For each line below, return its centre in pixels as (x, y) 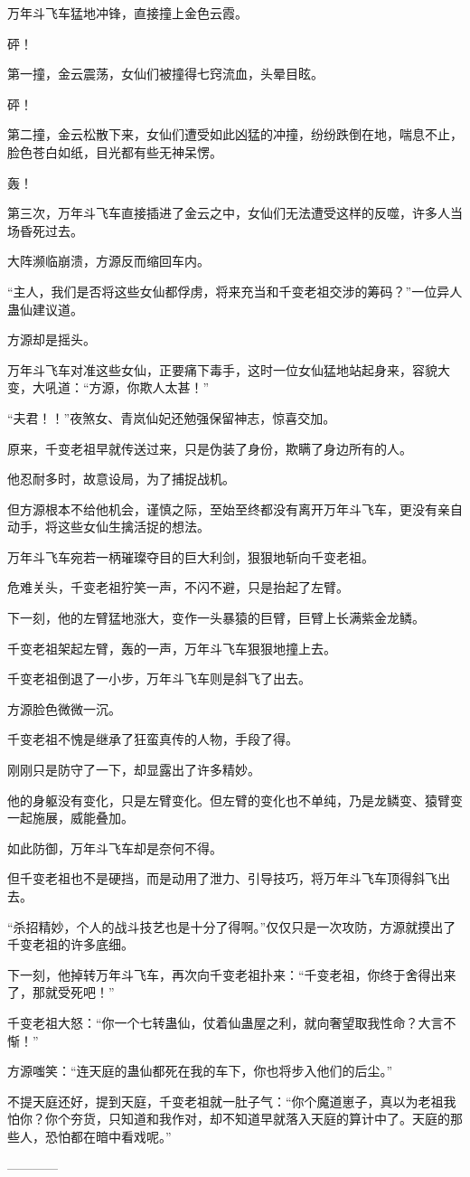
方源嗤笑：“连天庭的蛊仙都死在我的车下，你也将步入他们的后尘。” (200, 1071)
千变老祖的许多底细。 (70, 944)
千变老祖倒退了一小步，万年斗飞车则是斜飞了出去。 (159, 678)
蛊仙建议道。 (45, 309)
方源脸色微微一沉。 (64, 708)
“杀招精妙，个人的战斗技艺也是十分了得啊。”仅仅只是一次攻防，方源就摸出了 (232, 926)
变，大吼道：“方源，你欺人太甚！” (108, 387)
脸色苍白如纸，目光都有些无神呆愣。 (115, 151)
